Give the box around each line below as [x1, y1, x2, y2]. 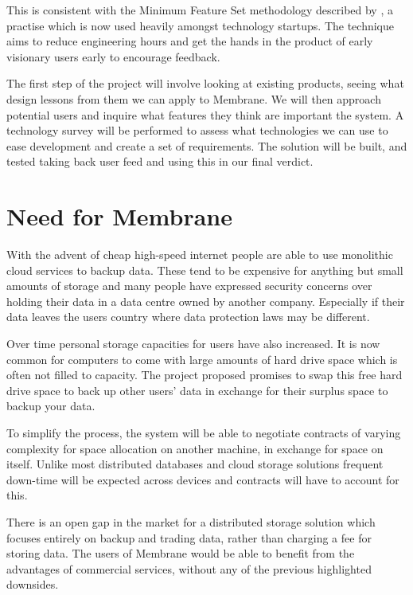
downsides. [6, 576, 59, 593]
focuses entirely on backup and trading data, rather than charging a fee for [6, 529, 372, 546]
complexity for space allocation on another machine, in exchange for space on [6, 440, 384, 456]
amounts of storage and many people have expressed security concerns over [6, 277, 372, 294]
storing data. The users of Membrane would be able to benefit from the [6, 545, 355, 562]
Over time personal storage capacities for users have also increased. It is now [6, 335, 380, 352]
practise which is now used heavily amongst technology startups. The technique [6, 17, 395, 33]
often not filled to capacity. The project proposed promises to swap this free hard [6, 366, 403, 383]
